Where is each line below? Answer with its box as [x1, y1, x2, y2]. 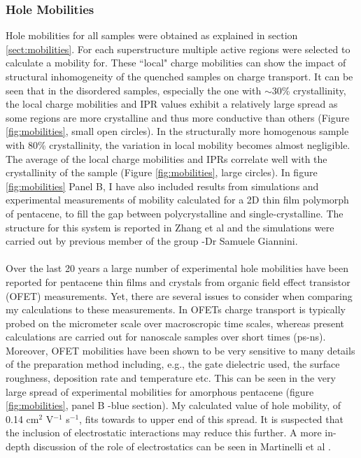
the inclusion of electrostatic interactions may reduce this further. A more [6, 425, 322, 440]
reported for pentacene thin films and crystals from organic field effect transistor [6, 274, 351, 289]
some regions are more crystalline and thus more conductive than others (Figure [6, 110, 350, 124]
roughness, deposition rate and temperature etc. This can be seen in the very [6, 371, 336, 385]
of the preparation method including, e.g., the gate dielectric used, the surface [6, 357, 340, 371]
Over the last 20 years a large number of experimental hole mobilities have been [6, 261, 348, 275]
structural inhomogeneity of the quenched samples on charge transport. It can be [6, 69, 353, 83]
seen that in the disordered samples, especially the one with [6, 83, 262, 97]
